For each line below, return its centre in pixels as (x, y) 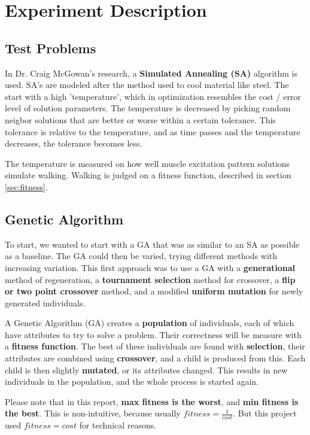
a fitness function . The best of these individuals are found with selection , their (155, 346)
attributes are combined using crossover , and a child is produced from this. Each (155, 358)
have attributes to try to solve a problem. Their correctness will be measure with (153, 334)
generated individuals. (45, 302)
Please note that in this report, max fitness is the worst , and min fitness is (152, 401)
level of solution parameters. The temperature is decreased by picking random (148, 108)
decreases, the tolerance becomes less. (74, 143)
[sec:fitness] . (26, 186)
